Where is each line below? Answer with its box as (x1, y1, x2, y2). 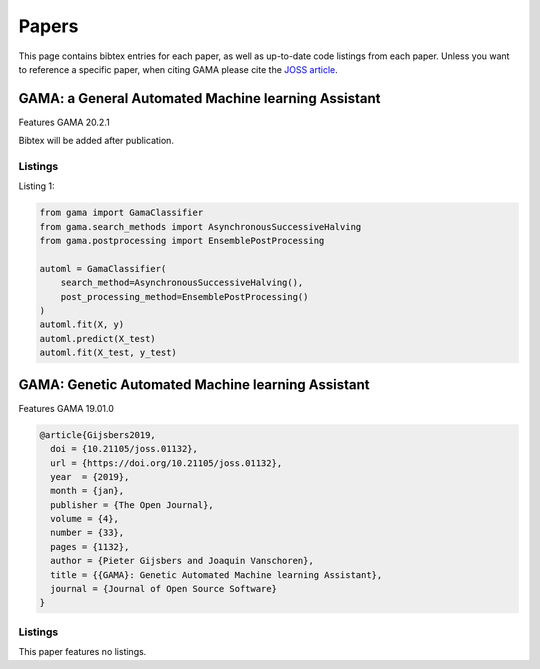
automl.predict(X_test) (39, 333, 157, 344)
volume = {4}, (50, 513, 120, 525)
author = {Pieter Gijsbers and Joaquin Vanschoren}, (50, 555, 314, 567)
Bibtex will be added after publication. (18, 135, 175, 147)
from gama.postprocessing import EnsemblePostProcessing (39, 235, 325, 247)
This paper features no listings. (18, 646, 147, 658)
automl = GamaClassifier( (39, 263, 167, 274)
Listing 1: (18, 180, 55, 192)
